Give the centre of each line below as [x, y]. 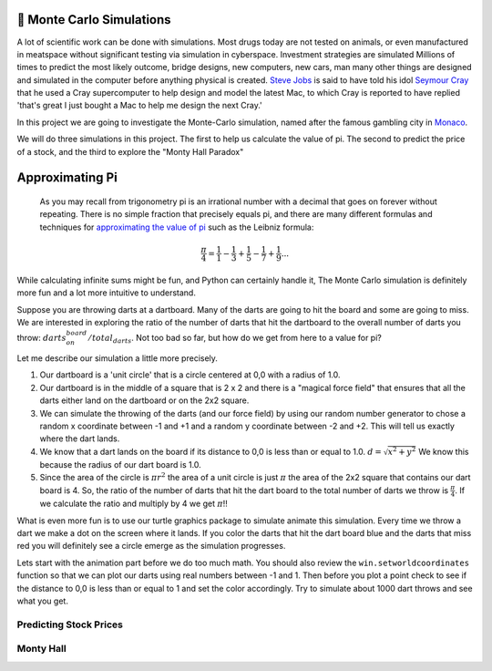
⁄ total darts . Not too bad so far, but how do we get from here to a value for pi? [235, 339]
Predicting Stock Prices [70, 625]
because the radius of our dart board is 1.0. [121, 464]
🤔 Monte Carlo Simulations [94, 20]
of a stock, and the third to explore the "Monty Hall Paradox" [130, 151]
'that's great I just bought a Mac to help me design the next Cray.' [140, 106]
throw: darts [42, 338]
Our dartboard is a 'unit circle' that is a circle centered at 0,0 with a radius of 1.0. [190, 375]
